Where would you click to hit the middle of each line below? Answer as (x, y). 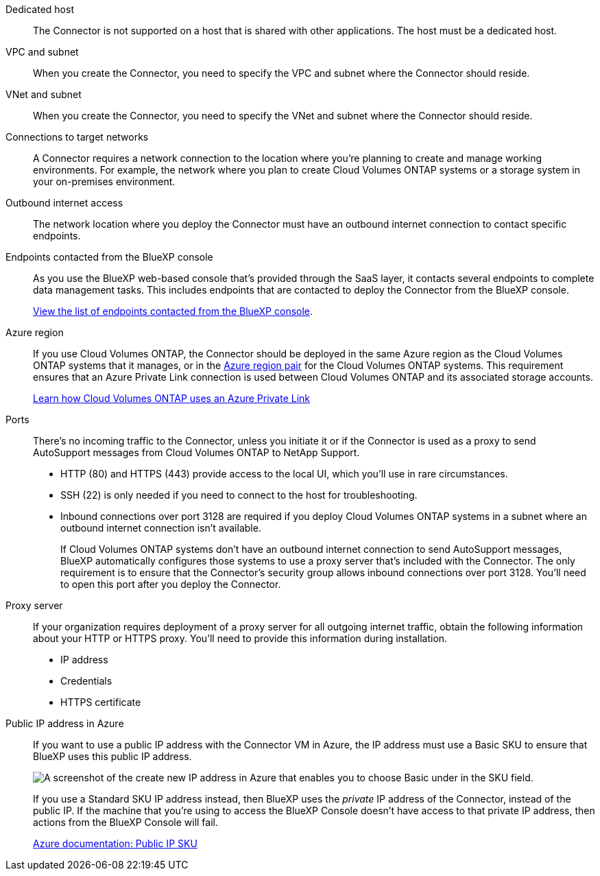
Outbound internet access (64, 203)
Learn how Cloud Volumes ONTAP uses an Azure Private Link (172, 398)
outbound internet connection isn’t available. (161, 528)
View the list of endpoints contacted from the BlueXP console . (173, 311)
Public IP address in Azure (65, 723)
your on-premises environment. (104, 181)
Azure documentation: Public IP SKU (115, 843)
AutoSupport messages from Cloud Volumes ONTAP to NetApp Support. (196, 452)
